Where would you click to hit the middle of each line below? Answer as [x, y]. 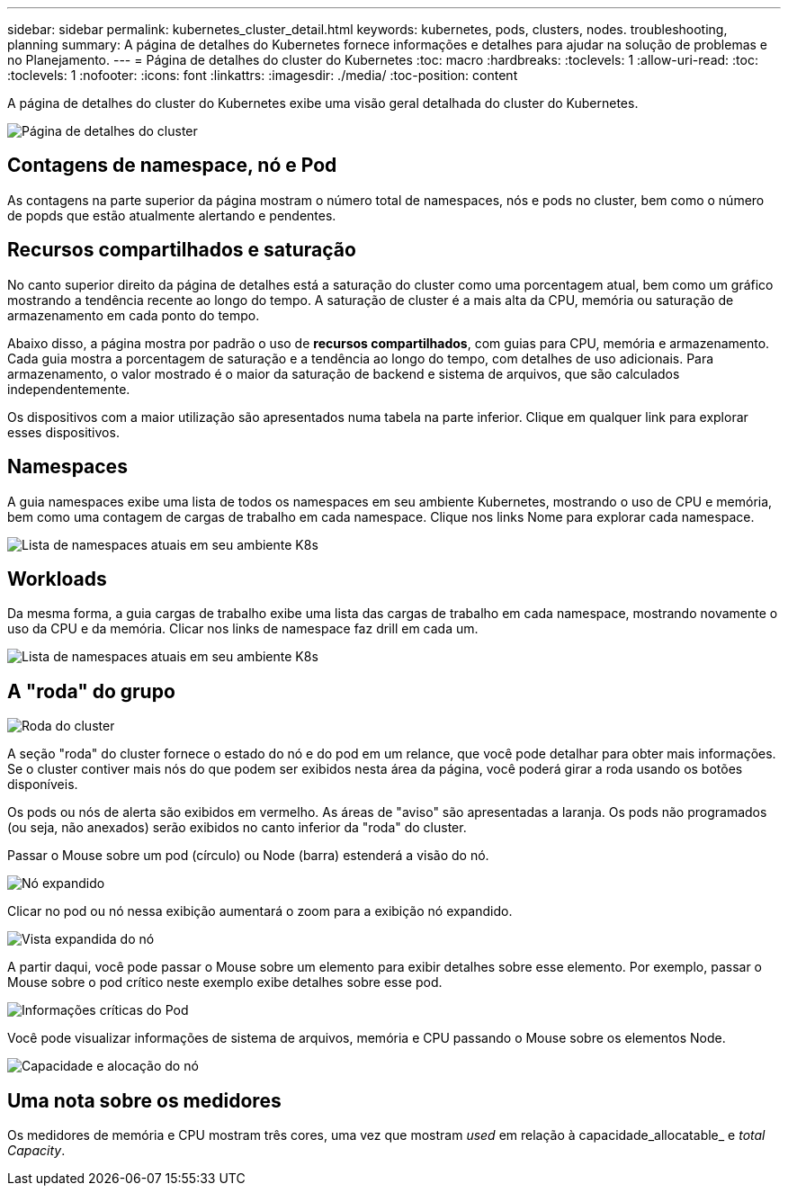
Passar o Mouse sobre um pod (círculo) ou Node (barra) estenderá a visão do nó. [248, 856]
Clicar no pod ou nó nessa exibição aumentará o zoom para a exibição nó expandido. [260, 911]
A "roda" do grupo [91, 691]
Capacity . [36, 1151]
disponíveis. [43, 785]
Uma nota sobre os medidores [144, 1100]
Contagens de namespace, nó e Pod [172, 166]
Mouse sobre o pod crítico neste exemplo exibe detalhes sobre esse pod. [225, 982]
